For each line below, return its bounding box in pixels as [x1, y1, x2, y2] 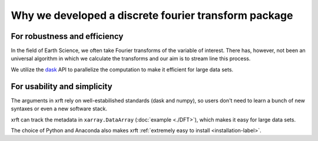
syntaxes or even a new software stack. [11, 105, 108, 112]
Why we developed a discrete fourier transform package [11, 9, 293, 22]
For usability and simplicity [11, 81, 112, 91]
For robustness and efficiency [11, 31, 124, 41]
